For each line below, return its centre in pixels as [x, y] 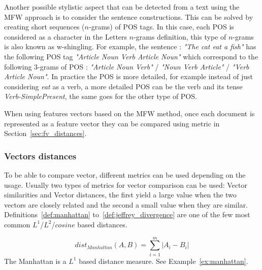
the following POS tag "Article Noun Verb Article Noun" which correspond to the [131, 56]
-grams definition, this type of [180, 36]
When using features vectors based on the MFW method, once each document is [129, 113]
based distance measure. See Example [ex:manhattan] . [163, 261]
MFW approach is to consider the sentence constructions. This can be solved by [129, 16]
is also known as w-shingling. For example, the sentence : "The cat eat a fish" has [130, 46]
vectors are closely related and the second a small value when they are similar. [126, 204]
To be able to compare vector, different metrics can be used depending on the [125, 174]
